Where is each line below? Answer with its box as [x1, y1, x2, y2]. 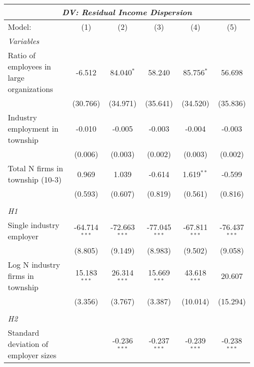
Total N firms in [8, 162, 63, 174]
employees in [8, 61, 51, 72]
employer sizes [8, 349, 57, 361]
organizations [8, 83, 53, 94]
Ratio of [8, 49, 36, 61]
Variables [8, 35, 40, 46]
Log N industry [8, 259, 61, 270]
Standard [8, 327, 40, 338]
